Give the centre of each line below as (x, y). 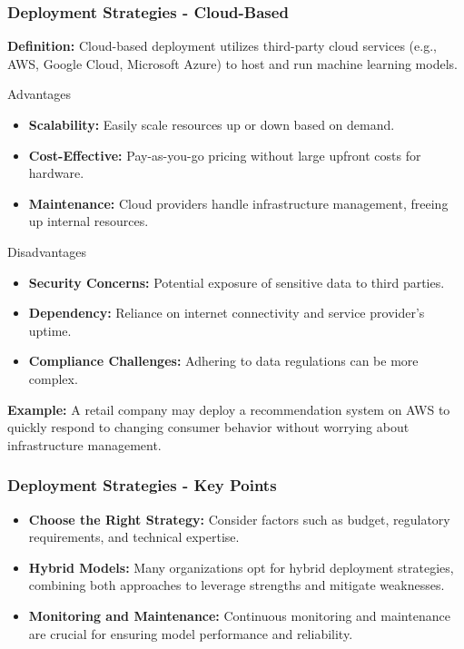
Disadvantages (47, 251)
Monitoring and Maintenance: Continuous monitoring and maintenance (239, 615)
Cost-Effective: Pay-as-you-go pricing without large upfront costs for (225, 155)
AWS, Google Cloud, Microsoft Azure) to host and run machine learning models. (232, 63)
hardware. (56, 173)
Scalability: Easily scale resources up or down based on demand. (212, 124)
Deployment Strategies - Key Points (142, 485)
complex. (53, 378)
